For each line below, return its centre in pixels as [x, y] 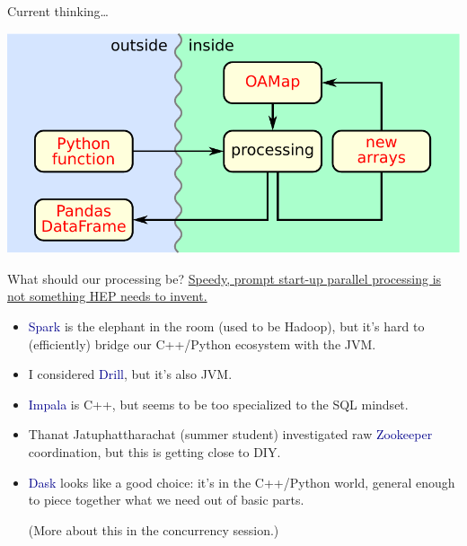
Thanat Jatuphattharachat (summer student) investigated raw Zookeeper [230, 434]
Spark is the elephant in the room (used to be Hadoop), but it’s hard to [226, 326]
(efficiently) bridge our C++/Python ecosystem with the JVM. [202, 343]
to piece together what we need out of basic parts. [166, 500]
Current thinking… [58, 11]
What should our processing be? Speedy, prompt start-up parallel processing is [225, 278]
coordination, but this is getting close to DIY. [154, 452]
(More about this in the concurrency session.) [154, 529]
